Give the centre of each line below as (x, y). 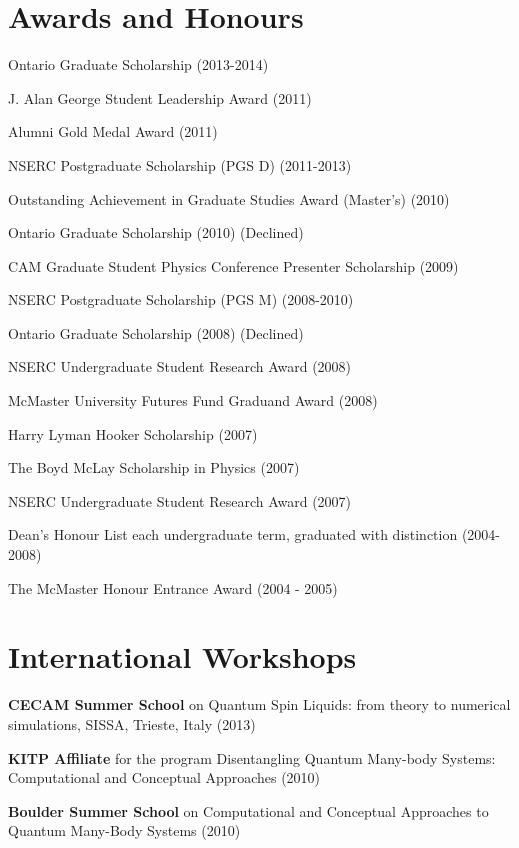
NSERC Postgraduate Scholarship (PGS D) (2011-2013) (180, 164)
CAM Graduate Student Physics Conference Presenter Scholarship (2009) (233, 265)
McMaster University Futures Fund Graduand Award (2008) (193, 400)
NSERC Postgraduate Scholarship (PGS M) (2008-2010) (181, 299)
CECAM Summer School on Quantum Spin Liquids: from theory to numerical (259, 704)
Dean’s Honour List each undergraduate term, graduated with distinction (233, 534)
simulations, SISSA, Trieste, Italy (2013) (132, 723)
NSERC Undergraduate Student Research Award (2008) (180, 366)
